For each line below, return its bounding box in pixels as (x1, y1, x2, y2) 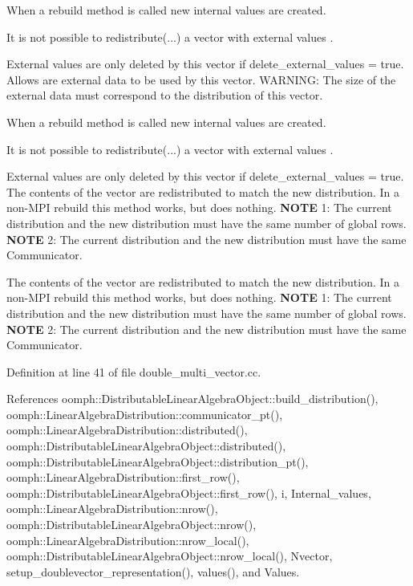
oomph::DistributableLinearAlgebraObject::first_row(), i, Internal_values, (6, 484, 371, 501)
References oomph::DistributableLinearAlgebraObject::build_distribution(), (6, 390, 379, 407)
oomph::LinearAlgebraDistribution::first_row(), (6, 469, 240, 486)
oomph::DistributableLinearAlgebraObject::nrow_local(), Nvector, (6, 547, 333, 564)
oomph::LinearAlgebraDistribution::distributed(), (6, 421, 248, 438)
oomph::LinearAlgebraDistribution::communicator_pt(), (6, 405, 283, 422)
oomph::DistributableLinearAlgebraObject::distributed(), (6, 437, 286, 454)
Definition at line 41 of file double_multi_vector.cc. (6, 363, 261, 380)
